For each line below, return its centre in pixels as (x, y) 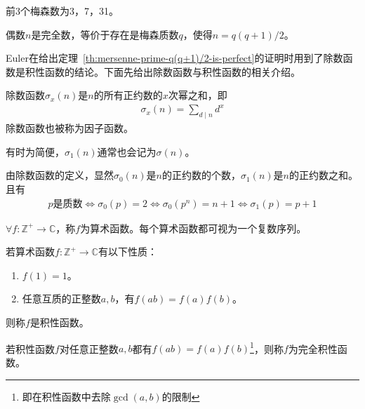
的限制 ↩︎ (181, 396)
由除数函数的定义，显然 (60, 175)
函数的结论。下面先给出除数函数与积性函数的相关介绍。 (172, 71)
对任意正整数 (89, 348)
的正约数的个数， (201, 175)
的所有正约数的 (128, 95)
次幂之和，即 (198, 95)
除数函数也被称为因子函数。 (69, 128)
